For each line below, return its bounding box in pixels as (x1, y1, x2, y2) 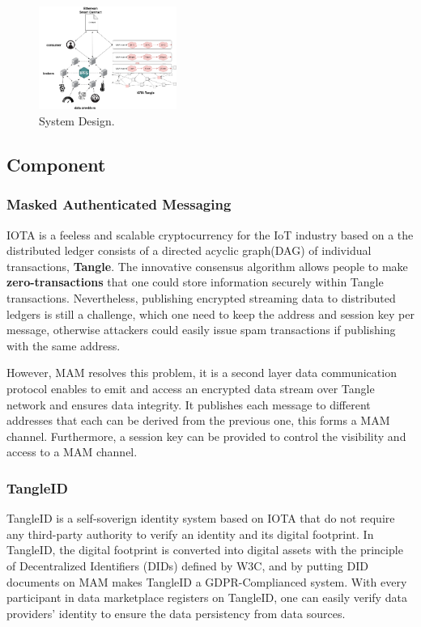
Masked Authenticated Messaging (6, 194, 232, 214)
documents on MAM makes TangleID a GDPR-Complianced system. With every (6, 573, 407, 590)
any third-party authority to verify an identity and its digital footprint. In (6, 525, 374, 542)
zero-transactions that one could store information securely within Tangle (6, 273, 384, 290)
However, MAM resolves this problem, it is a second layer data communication (6, 364, 397, 381)
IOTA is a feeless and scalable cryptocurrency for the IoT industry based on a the (6, 226, 414, 243)
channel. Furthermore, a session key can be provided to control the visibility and (6, 427, 406, 444)
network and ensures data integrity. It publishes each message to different (6, 396, 371, 413)
